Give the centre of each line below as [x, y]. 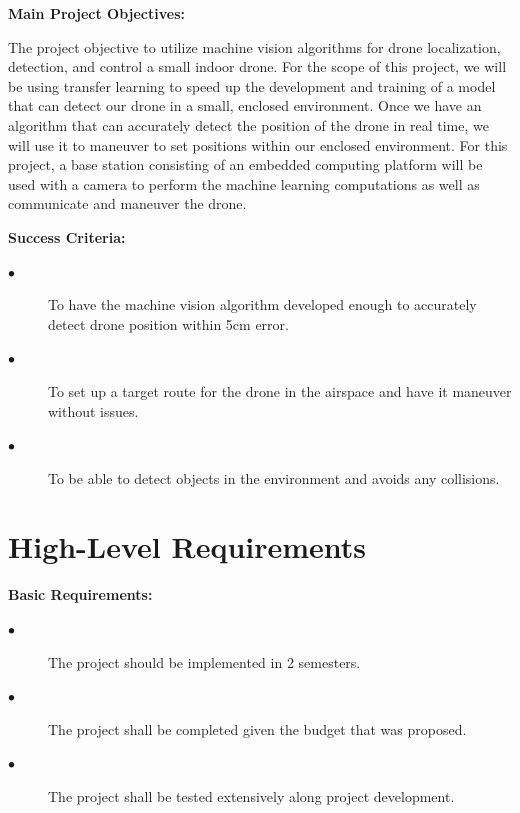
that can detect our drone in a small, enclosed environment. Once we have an [245, 105]
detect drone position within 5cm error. [168, 323]
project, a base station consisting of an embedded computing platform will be [245, 164]
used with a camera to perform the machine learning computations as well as [244, 183]
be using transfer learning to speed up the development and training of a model [252, 85]
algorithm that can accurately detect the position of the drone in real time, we [248, 124]
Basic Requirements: [80, 594]
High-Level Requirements [187, 546]
